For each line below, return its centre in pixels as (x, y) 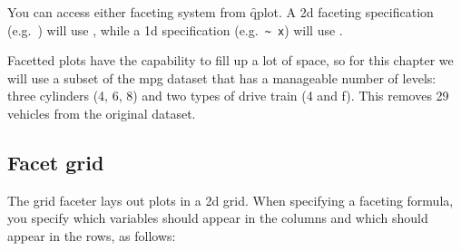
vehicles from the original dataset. (102, 114)
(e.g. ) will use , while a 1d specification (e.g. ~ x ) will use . (175, 29)
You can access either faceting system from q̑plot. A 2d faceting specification (221, 12)
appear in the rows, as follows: (92, 236)
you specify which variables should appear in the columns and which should (218, 218)
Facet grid (56, 163)
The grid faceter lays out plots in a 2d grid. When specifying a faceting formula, (230, 200)
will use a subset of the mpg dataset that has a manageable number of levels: (222, 77)
